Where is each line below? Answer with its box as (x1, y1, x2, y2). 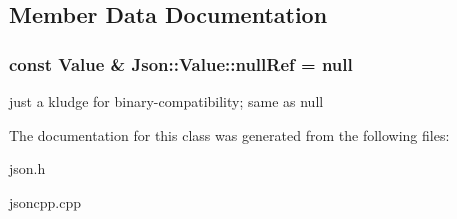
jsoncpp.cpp (9, 191, 82, 212)
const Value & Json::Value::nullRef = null (9, 51, 353, 76)
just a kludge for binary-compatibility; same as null (9, 91, 324, 111)
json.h (9, 158, 46, 179)
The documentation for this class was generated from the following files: (9, 124, 450, 145)
